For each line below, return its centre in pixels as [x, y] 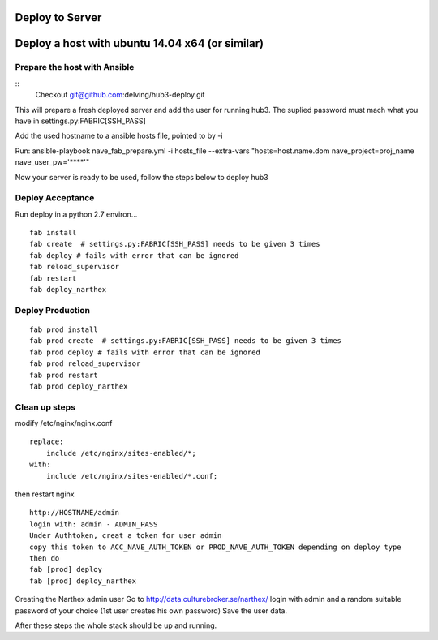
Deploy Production [53, 310]
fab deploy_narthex [68, 289]
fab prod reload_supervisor [85, 364]
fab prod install [64, 329]
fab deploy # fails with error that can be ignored [134, 255]
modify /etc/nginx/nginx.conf [64, 423]
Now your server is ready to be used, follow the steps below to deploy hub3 [142, 177]
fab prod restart [64, 375]
